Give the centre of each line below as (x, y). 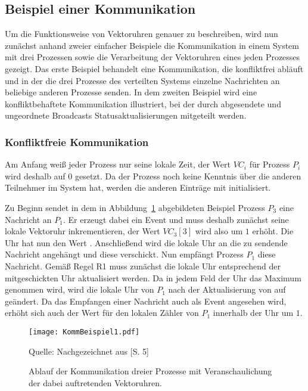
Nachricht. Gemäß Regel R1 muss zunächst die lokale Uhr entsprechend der (143, 266)
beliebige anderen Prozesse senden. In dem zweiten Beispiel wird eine (131, 92)
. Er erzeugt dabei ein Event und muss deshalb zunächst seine (176, 219)
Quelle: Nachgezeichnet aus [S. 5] (89, 351)
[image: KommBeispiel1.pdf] (84, 332)
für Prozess (270, 164)
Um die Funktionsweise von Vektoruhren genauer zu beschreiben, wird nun (141, 34)
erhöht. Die (273, 231)
